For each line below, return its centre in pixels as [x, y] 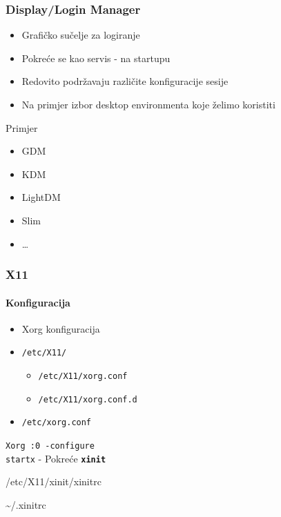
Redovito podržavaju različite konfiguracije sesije [125, 81]
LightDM [41, 197]
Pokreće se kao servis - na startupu [96, 58]
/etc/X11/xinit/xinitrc [54, 481]
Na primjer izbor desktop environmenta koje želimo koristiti [148, 104]
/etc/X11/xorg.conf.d [88, 399]
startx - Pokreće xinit [56, 458]
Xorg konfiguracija [61, 328]
